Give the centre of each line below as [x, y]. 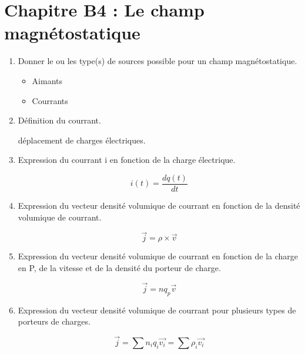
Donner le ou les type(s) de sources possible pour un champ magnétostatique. [157, 61]
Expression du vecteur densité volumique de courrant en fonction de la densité [159, 205]
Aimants [47, 80]
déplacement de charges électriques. [82, 140]
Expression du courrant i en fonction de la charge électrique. [127, 160]
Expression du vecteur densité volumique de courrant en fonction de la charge [158, 256]
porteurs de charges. [54, 321]
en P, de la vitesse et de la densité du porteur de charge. [119, 267]
